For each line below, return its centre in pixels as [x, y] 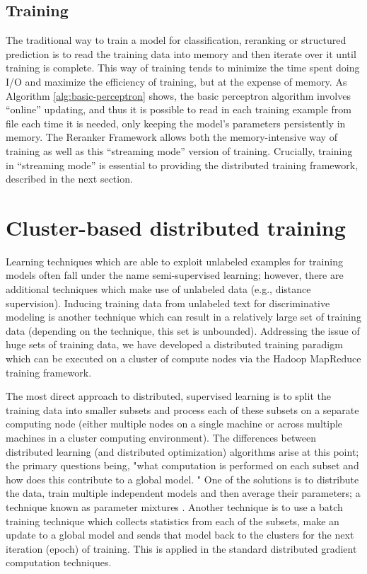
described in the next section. [69, 179]
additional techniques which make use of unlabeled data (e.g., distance [158, 289]
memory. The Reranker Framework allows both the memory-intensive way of [171, 137]
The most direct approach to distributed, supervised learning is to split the [168, 396]
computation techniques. [59, 562]
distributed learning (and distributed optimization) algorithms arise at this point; [182, 451]
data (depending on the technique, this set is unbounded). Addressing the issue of [183, 330]
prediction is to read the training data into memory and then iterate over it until [181, 53]
